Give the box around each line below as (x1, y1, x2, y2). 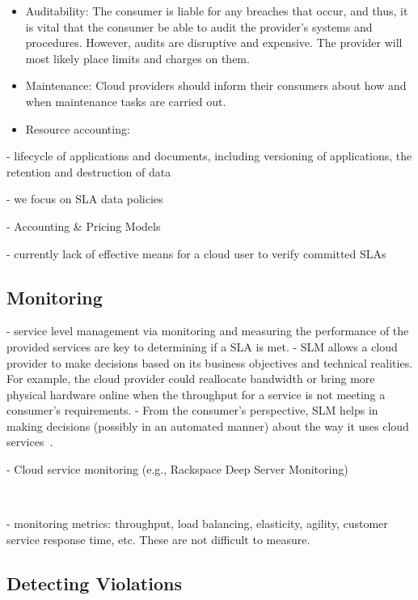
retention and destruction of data (6, 163, 171, 180)
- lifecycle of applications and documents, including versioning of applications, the (6, 147, 412, 164)
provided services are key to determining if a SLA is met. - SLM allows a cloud (6, 338, 398, 355)
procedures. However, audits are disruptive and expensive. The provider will (25, 34, 403, 51)
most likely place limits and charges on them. (25, 49, 250, 66)
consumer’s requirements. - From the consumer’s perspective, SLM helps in (6, 402, 378, 419)
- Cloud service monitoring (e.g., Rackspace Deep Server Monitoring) (6, 461, 348, 478)
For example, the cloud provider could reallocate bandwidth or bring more (6, 370, 375, 387)
